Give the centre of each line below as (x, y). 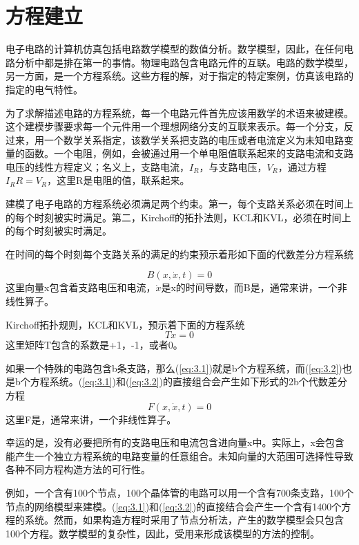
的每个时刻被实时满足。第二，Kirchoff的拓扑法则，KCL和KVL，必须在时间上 (178, 217)
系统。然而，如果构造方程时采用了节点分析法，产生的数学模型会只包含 (184, 520)
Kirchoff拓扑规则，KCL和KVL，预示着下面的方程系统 (125, 324)
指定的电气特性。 (44, 89)
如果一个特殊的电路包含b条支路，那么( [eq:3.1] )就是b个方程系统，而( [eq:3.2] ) (174, 368)
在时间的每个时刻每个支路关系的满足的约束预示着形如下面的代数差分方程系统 (179, 253)
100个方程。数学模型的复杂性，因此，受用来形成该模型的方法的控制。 (163, 533)
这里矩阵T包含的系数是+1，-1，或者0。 (94, 345)
